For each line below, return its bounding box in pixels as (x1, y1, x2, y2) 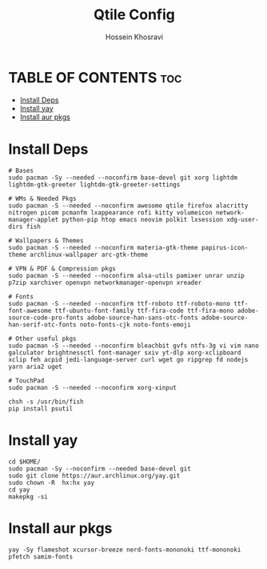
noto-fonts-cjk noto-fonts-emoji (79, 320, 192, 329)
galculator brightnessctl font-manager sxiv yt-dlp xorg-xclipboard (8, 348, 241, 357)
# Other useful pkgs (8, 335, 78, 343)
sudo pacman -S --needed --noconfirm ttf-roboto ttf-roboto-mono (8, 299, 230, 307)
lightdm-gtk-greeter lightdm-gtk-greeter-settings (8, 180, 181, 189)
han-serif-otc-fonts (8, 320, 78, 329)
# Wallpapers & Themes (8, 236, 84, 245)
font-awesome (8, 307, 52, 315)
